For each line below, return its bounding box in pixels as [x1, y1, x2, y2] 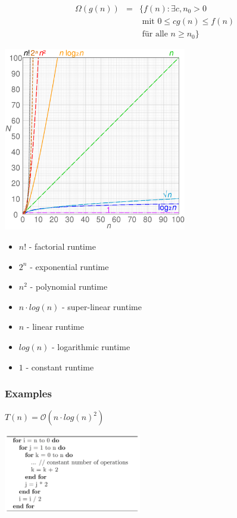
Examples [5, 386, 52, 401]
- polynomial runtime [30, 280, 108, 293]
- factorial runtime [29, 240, 96, 253]
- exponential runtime [30, 260, 109, 272]
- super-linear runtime [61, 300, 142, 312]
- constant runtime [26, 360, 94, 373]
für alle [142, 30, 168, 39]
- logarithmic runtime [52, 341, 130, 353]
